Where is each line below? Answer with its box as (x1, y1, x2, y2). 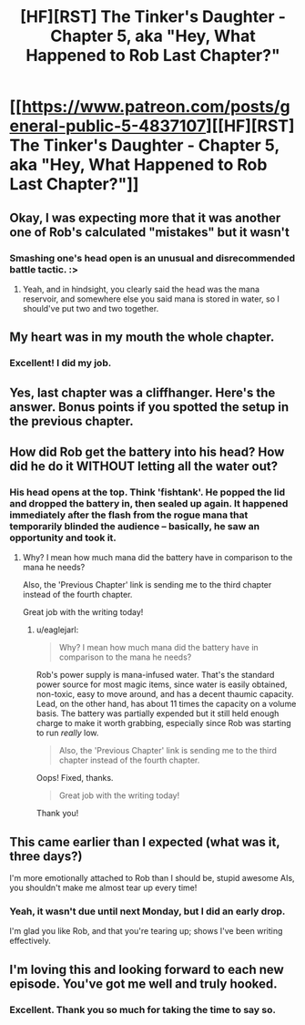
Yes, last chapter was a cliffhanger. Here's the (9, 384, 276, 400)
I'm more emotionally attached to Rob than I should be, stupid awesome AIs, (9, 873, 295, 884)
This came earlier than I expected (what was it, (9, 834, 280, 849)
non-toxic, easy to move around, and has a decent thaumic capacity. (36, 689, 294, 700)
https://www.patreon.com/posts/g (21, 97, 291, 118)
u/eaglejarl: (36, 624, 79, 635)
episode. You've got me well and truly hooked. (9, 976, 278, 991)
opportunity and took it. (9, 531, 117, 544)
